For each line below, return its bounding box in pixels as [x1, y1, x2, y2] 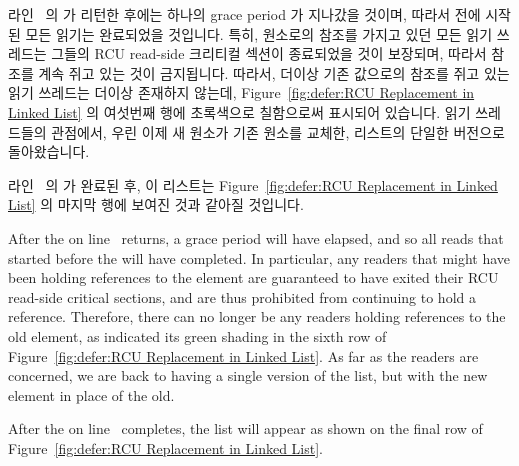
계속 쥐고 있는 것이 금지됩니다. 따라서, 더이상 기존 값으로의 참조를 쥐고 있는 [38, 62, 510, 83]
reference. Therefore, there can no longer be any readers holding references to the [8, 306, 506, 327]
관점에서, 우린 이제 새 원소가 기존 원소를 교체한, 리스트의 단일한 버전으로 [51, 121, 505, 142]
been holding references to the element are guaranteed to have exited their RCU [8, 267, 499, 288]
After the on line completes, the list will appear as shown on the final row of [8, 418, 483, 439]
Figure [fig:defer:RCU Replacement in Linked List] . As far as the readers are [8, 345, 479, 366]
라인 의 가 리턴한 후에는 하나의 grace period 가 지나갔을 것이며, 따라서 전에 [8, 4, 481, 24]
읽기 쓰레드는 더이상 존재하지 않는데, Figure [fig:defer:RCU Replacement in [8, 82, 475, 103]
